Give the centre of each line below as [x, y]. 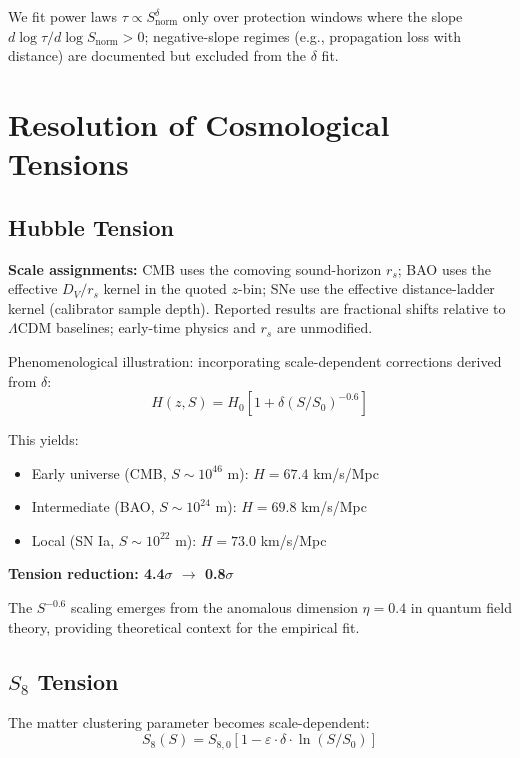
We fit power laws [62, 16]
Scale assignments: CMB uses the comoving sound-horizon [195, 268]
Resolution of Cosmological [199, 123]
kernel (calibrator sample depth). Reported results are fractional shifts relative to [257, 307]
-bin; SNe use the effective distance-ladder [366, 288]
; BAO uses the [444, 268]
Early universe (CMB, [99, 472]
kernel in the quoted [165, 288]
